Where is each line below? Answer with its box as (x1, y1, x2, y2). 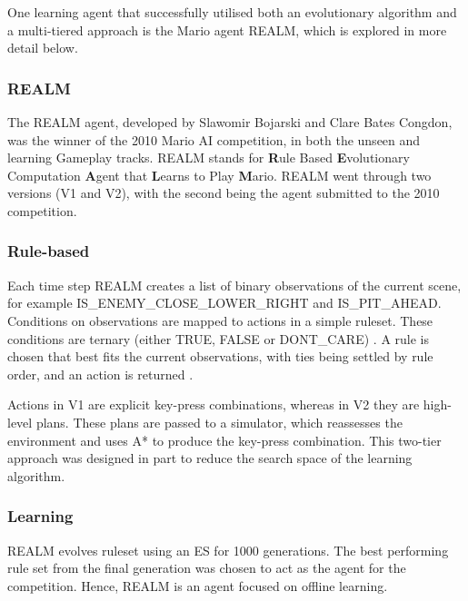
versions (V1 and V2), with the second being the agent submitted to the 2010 (7, 183, 440, 202)
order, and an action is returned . (7, 364, 194, 383)
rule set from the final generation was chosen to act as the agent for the (7, 558, 406, 577)
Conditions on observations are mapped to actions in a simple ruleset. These (7, 310, 433, 330)
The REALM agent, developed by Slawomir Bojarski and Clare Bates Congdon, (7, 113, 453, 131)
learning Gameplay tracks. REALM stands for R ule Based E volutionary (7, 148, 410, 167)
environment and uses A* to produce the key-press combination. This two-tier (7, 430, 442, 449)
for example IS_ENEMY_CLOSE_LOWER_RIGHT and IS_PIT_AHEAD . (7, 293, 442, 312)
